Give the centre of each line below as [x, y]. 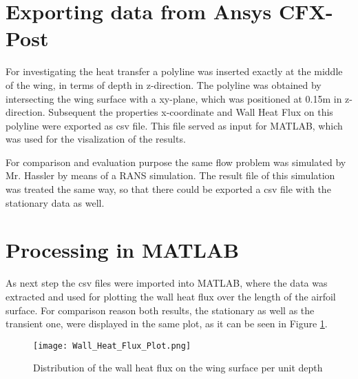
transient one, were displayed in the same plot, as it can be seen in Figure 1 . [167, 324]
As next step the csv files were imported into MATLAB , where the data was [167, 283]
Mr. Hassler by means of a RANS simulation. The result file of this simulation [170, 175]
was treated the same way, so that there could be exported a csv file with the [168, 189]
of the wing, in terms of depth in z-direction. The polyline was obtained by [164, 84]
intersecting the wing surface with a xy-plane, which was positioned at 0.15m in [174, 98]
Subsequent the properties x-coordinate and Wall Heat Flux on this [191, 112]
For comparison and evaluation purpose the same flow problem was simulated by [176, 162]
